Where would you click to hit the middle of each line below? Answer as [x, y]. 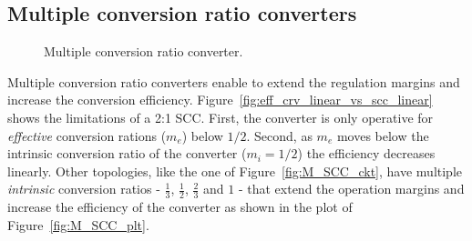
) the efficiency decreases [366, 153]
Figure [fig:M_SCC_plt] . [78, 224]
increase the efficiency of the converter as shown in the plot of [180, 207]
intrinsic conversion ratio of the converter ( [127, 153]
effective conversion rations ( [87, 135]
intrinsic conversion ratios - [84, 189]
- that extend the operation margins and [351, 189]
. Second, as [279, 135]
